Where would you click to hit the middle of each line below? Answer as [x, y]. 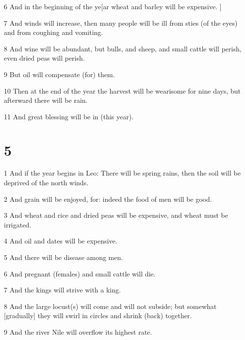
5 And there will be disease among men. [64, 257]
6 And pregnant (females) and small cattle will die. [80, 273]
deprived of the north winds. [46, 183]
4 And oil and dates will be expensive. [61, 241]
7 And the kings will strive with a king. [62, 290]
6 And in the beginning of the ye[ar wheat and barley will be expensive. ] [113, 6]
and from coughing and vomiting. [54, 32]
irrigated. [18, 224]
